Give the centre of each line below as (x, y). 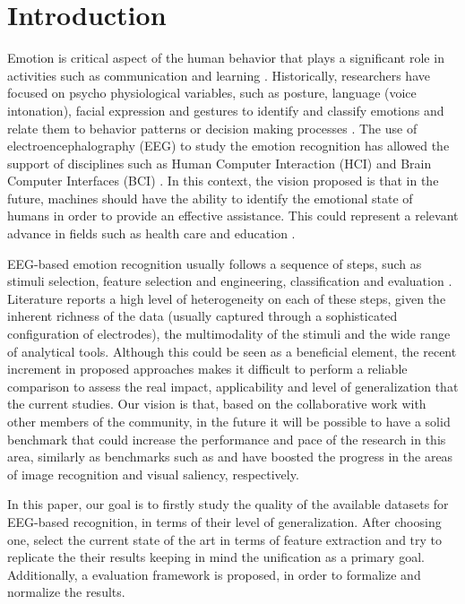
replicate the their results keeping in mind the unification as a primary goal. (216, 557)
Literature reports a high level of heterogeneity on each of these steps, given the (227, 298)
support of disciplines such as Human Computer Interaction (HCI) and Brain (220, 163)
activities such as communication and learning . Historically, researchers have (219, 75)
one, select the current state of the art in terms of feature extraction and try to (225, 539)
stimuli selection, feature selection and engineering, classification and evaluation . (230, 281)
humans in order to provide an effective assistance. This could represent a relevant (233, 216)
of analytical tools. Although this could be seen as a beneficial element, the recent (232, 351)
